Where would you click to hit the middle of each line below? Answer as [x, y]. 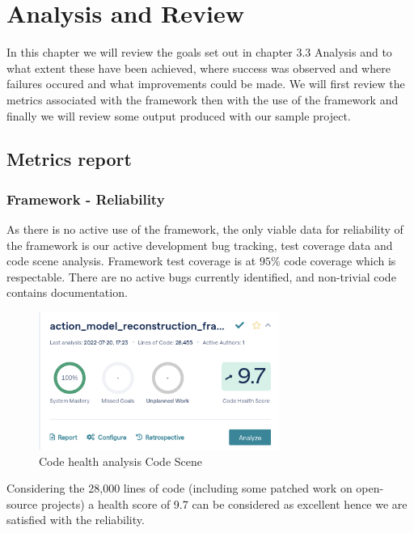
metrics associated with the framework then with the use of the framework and [203, 99]
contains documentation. [67, 292]
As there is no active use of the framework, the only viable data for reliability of [205, 229]
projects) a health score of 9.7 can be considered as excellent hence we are [224, 503]
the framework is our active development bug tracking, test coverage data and [200, 245]
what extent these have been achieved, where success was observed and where [199, 68]
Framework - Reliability [86, 199]
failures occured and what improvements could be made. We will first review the [206, 84]
